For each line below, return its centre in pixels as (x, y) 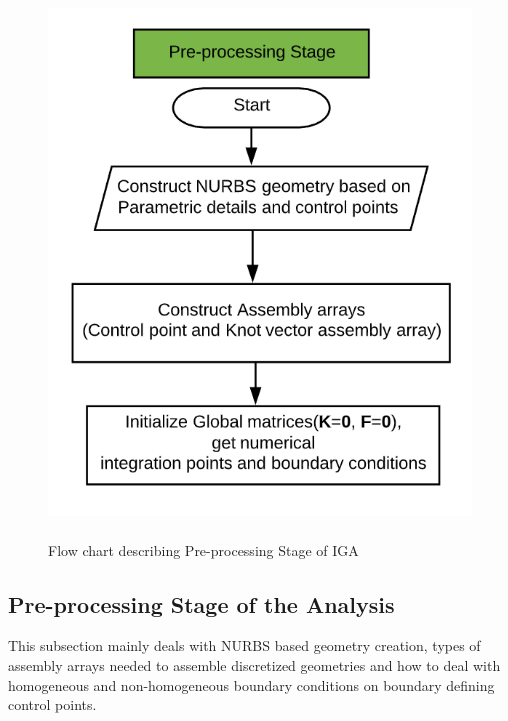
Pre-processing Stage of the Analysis (201, 603)
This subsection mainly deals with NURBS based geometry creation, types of (244, 645)
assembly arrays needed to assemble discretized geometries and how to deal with (254, 664)
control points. (52, 704)
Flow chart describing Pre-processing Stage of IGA (203, 549)
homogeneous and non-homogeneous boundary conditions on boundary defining (251, 684)
